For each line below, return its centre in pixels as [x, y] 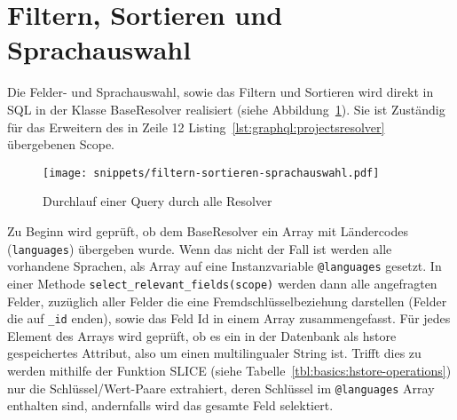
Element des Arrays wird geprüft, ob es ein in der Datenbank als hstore [202, 335]
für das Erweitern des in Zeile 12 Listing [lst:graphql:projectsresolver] [196, 127]
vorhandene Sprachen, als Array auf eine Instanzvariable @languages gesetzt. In [225, 266]
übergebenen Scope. [61, 144]
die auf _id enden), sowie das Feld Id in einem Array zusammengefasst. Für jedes [229, 318]
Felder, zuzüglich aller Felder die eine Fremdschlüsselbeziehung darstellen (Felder [227, 301]
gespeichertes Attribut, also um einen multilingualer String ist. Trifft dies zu [214, 353]
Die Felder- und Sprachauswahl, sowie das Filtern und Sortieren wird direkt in [221, 92]
